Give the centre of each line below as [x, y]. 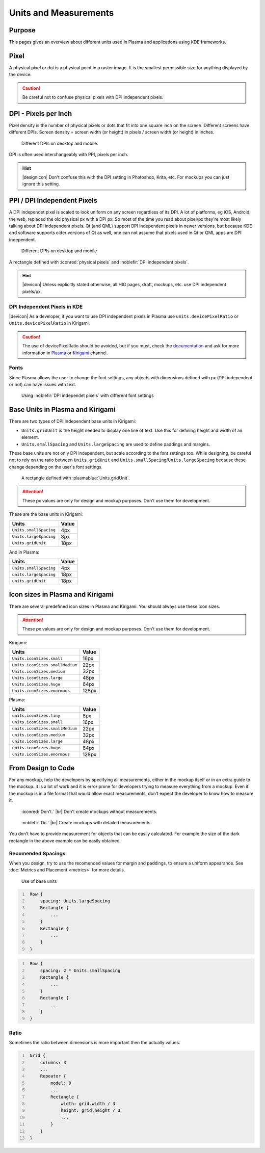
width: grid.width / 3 [88, 1103]
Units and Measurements [62, 13]
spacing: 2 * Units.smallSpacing [80, 970]
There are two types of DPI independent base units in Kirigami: [73, 421]
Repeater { [53, 1076]
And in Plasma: [24, 552]
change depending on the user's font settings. [56, 467]
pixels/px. [32, 291]
